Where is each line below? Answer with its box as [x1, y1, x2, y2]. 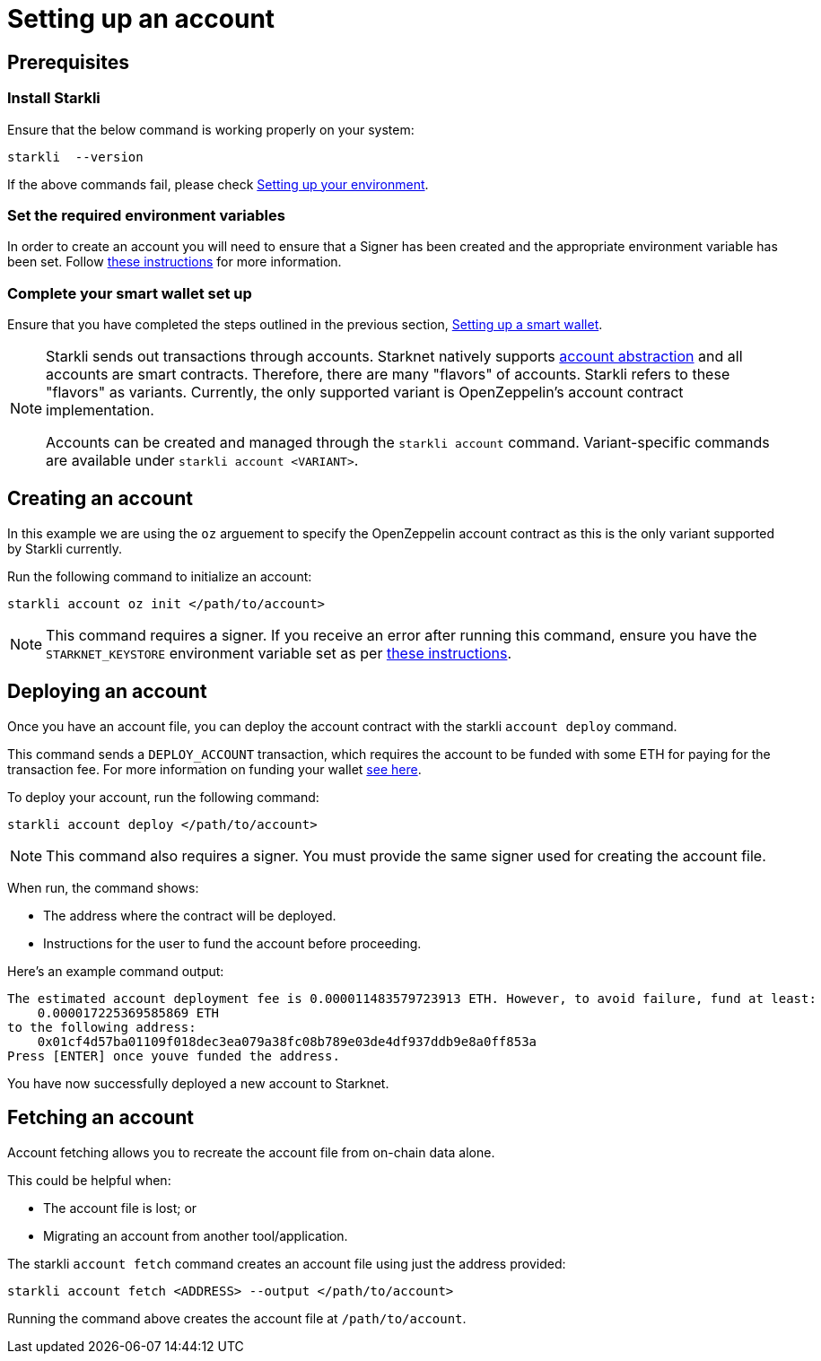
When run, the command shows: [7, 879, 199, 895]
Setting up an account [7, 4, 275, 34]
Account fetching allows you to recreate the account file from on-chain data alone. [7, 1144, 495, 1160]
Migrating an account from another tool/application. [43, 1227, 348, 1243]
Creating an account [7, 487, 194, 510]
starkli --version [7, 149, 144, 164]
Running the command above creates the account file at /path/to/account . [7, 1310, 467, 1326]
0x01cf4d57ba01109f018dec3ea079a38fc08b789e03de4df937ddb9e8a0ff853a [37, 1034, 537, 1049]
